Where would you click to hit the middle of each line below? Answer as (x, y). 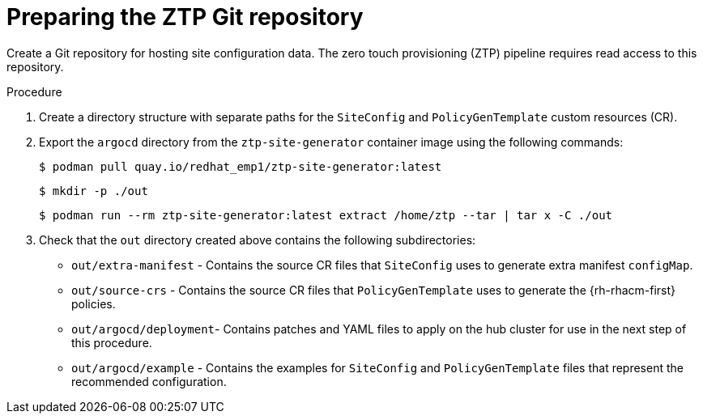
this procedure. (112, 342)
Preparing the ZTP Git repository (185, 17)
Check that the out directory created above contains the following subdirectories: (258, 240)
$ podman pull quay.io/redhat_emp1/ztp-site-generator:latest (241, 166)
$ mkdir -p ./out (94, 191)
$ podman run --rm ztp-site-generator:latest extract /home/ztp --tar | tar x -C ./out (326, 215)
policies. (94, 303)
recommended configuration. (149, 381)
